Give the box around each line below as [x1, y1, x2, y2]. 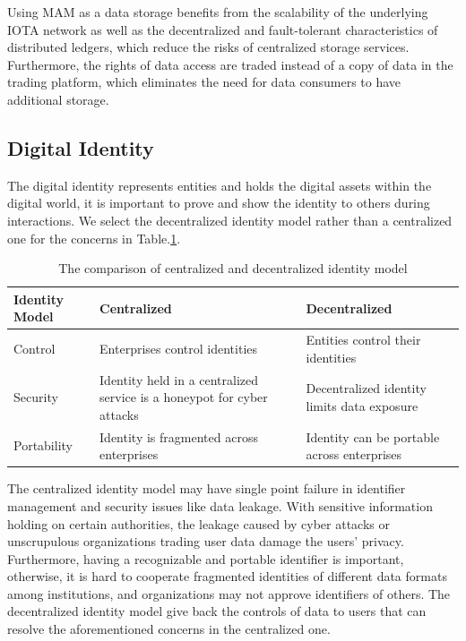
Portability [13, 436, 73, 455]
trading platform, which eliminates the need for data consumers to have [7, 73, 401, 91]
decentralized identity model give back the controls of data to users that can [7, 602, 427, 620]
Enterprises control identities [99, 338, 257, 357]
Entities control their [306, 330, 421, 349]
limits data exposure [306, 397, 419, 415]
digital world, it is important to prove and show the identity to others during [7, 193, 430, 212]
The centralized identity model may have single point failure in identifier [7, 479, 406, 498]
